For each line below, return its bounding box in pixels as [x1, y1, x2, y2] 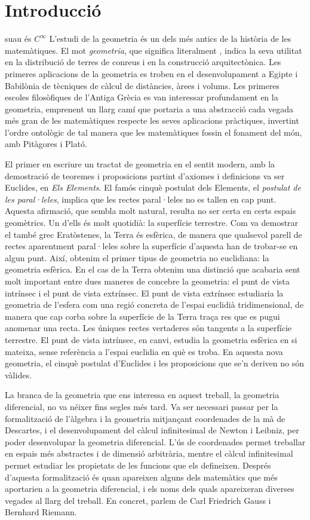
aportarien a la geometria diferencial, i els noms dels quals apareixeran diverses [5, 482, 294, 495]
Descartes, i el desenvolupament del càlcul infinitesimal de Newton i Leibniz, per [5, 424, 299, 436]
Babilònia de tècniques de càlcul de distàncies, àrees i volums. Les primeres [5, 79, 280, 91]
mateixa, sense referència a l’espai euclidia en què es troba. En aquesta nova [5, 345, 283, 357]
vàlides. [5, 368, 32, 381]
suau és [5, 32, 32, 45]
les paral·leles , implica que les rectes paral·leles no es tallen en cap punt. [5, 192, 277, 205]
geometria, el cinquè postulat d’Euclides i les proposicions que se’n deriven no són [5, 357, 304, 369]
